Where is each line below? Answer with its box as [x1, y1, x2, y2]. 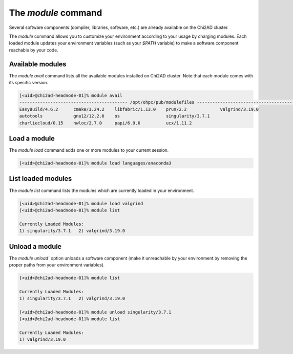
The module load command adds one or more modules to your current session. [9, 147, 169, 153]
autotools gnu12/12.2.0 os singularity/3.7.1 [19, 113, 210, 119]
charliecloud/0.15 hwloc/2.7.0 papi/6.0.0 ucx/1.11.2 [19, 120, 192, 126]
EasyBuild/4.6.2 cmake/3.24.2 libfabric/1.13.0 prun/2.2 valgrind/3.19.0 [19, 106, 259, 112]
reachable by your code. [9, 47, 59, 53]
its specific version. [9, 80, 48, 86]
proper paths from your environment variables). [9, 262, 105, 268]
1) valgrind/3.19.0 [19, 337, 66, 342]
